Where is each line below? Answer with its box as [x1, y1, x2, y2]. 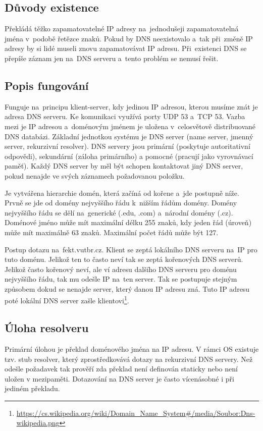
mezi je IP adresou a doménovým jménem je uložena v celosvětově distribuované [5, 121, 256, 131]
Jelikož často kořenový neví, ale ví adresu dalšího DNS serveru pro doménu [5, 263, 237, 274]
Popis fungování [5, 77, 89, 93]
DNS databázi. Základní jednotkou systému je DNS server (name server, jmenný [5, 131, 253, 141]
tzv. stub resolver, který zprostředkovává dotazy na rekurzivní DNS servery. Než [5, 353, 253, 364]
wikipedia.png [16, 417, 60, 428]
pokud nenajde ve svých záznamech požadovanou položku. [5, 170, 185, 181]
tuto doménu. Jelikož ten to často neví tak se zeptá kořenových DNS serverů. [5, 254, 243, 264]
